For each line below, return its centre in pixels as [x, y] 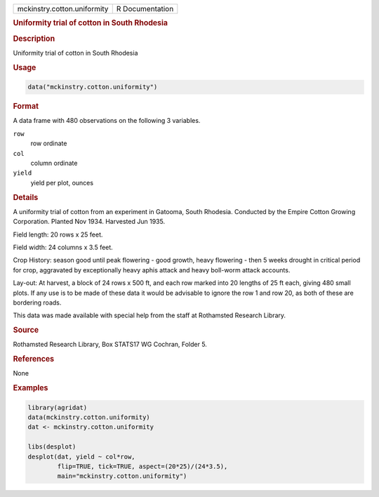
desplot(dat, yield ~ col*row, [82, 457]
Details [26, 197]
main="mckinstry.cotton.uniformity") [122, 476]
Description [34, 39]
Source [26, 330]
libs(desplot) [52, 447]
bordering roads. [37, 303]
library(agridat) [58, 407]
